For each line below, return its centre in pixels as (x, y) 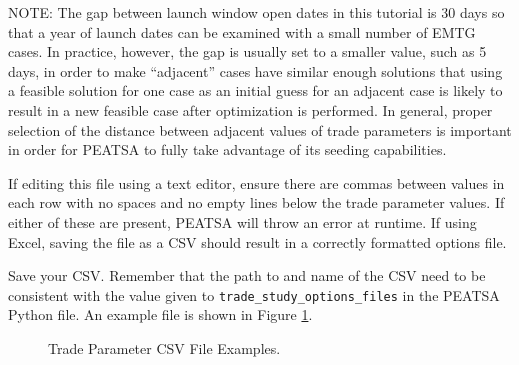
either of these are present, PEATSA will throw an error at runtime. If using (242, 221)
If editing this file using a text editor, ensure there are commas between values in (256, 182)
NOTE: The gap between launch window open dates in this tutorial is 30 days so (256, 12)
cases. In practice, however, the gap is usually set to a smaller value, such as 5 (247, 51)
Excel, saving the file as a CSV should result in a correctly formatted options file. (257, 241)
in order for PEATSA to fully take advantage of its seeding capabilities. (227, 149)
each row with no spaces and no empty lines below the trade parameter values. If (256, 202)
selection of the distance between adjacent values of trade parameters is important (260, 129)
